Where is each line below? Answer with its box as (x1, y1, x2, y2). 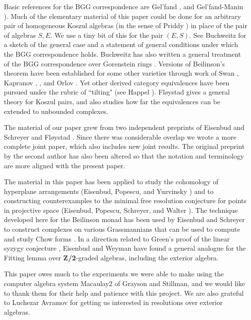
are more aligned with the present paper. (4, 160, 125, 170)
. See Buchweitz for (189, 30, 247, 40)
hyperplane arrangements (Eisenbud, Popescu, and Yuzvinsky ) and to (4, 186, 214, 196)
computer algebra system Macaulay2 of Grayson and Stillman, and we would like (4, 278, 245, 288)
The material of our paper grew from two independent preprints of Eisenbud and (4, 122, 245, 132)
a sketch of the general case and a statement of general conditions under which (4, 39, 238, 49)
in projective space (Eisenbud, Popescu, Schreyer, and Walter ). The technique (4, 205, 238, 215)
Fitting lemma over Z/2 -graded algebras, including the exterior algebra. (4, 252, 219, 262)
